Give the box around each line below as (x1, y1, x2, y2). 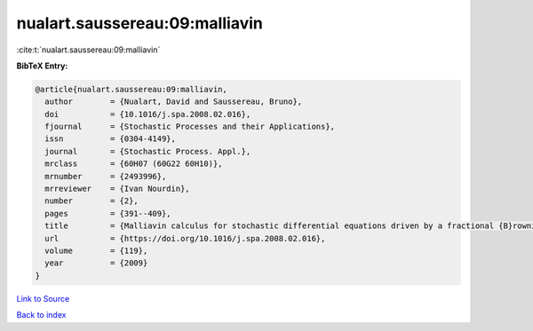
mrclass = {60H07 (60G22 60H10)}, (44, 159, 223, 169)
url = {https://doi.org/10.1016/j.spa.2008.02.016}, (44, 233, 326, 243)
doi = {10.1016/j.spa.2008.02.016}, (44, 109, 251, 119)
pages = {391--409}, (44, 209, 172, 218)
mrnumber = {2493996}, (44, 171, 167, 181)
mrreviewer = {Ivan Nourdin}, (44, 184, 190, 194)
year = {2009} (44, 258, 148, 268)
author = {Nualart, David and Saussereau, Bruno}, (44, 97, 303, 106)
